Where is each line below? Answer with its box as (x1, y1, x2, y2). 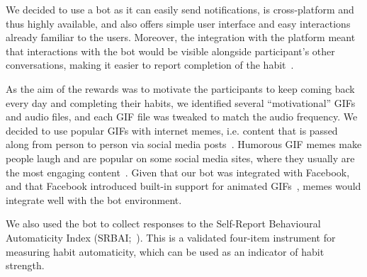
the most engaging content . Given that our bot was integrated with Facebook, (6, 164, 350, 179)
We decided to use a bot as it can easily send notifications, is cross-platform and (6, 2, 354, 16)
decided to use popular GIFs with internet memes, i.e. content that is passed (6, 123, 338, 137)
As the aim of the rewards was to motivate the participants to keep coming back (6, 81, 355, 96)
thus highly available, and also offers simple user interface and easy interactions (6, 16, 351, 30)
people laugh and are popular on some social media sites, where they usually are (6, 150, 355, 165)
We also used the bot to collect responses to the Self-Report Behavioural (6, 216, 321, 231)
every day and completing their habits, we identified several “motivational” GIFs (6, 95, 356, 110)
